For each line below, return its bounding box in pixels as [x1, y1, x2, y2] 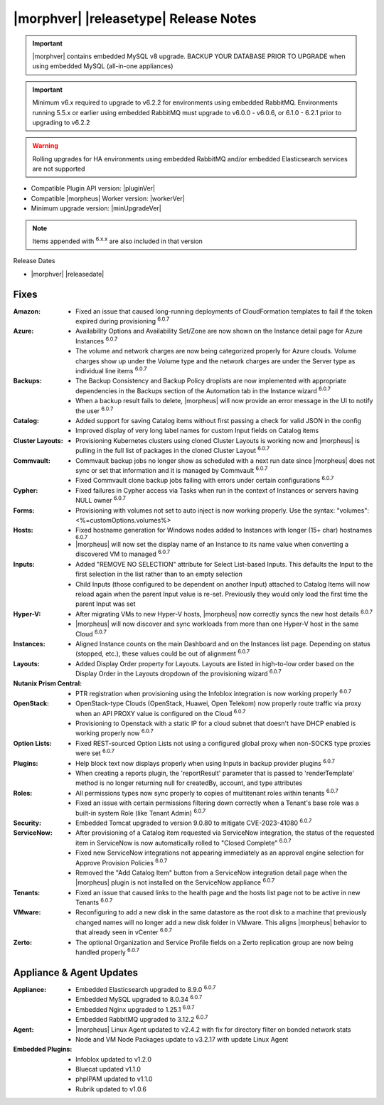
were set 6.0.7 [75, 747, 115, 757]
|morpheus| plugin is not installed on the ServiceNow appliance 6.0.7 [75, 877, 275, 887]
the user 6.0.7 [75, 405, 114, 415]
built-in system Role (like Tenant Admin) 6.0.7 [75, 807, 206, 817]
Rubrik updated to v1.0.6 [75, 1084, 147, 1093]
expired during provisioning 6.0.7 [75, 316, 170, 326]
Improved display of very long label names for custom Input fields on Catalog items [75, 427, 319, 435]
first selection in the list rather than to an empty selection [75, 570, 243, 579]
